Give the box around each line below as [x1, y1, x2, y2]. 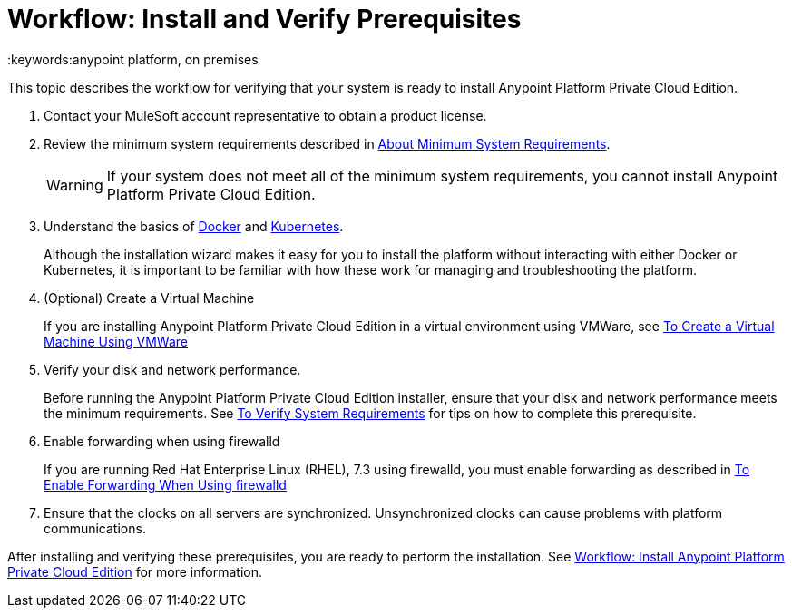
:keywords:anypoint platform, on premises [7, 51, 259, 67]
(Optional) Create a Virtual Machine [44, 289, 255, 306]
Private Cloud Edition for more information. [7, 563, 262, 580]
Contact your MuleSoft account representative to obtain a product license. [44, 107, 487, 123]
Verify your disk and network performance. [44, 361, 301, 377]
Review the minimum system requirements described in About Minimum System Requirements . [44, 135, 611, 151]
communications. [44, 520, 146, 536]
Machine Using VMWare [44, 333, 188, 349]
